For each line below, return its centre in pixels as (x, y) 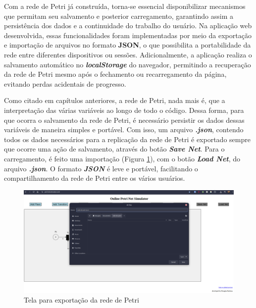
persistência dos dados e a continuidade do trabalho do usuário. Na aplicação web (128, 26)
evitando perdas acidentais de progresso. (65, 83)
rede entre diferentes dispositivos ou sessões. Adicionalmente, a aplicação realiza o (128, 54)
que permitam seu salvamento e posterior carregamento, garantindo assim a (119, 16)
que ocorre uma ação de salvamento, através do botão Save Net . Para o (114, 149)
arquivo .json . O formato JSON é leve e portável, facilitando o (101, 168)
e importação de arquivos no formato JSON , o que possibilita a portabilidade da (128, 45)
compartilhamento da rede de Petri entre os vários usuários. (95, 178)
